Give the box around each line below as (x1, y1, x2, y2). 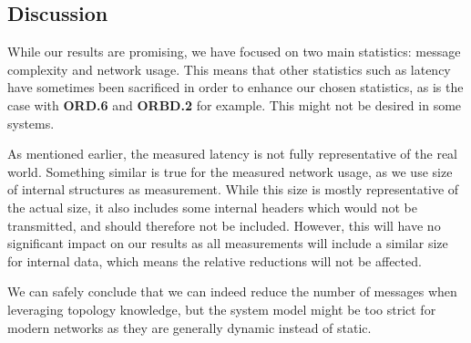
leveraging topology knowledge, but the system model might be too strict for (7, 299, 436, 318)
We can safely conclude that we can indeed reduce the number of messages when (7, 282, 457, 301)
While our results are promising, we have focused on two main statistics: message (7, 42, 461, 61)
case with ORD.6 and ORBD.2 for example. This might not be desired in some (7, 95, 462, 114)
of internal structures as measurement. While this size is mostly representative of (7, 180, 459, 199)
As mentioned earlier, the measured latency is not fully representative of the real (7, 144, 458, 163)
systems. (7, 113, 55, 132)
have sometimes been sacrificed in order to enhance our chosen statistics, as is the (7, 78, 464, 97)
